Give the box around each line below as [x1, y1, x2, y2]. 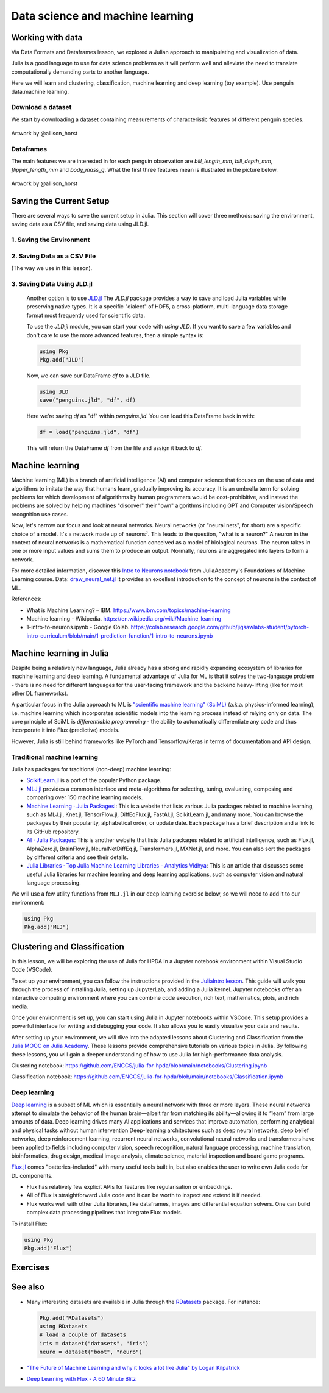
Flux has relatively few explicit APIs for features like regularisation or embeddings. [26, 1183, 233, 1191]
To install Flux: [11, 1220, 48, 1227]
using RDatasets [39, 1323, 88, 1330]
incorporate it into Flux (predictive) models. [11, 726, 120, 734]
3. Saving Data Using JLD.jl [11, 279, 93, 288]
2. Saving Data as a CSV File [11, 252, 96, 260]
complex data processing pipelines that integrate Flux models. [26, 1209, 183, 1216]
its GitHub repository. [26, 828, 80, 835]
